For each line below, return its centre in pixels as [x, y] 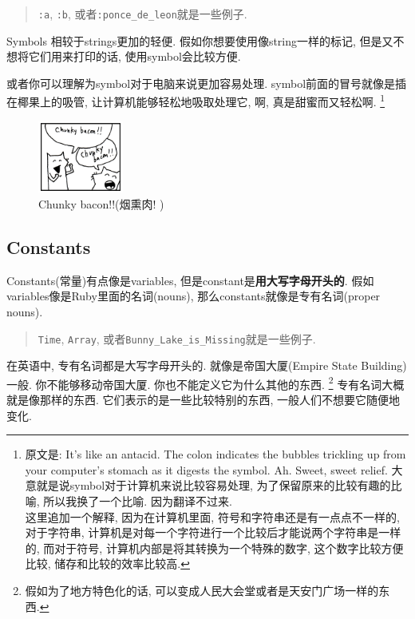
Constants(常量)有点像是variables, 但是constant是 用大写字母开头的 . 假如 [190, 280]
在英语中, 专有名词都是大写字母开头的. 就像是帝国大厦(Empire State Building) [207, 365]
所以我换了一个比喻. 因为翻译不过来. [138, 501]
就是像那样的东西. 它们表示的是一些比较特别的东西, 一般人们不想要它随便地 [204, 400]
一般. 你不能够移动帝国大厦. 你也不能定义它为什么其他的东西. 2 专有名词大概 [206, 383]
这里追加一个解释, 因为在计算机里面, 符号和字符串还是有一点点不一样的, [212, 516]
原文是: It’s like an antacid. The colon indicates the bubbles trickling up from [215, 454]
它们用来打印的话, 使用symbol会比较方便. [134, 56]
